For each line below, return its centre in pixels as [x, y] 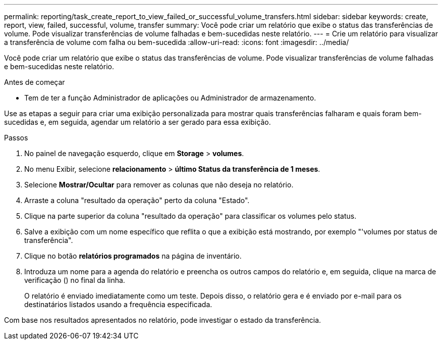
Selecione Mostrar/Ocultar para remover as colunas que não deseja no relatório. [159, 185]
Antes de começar [35, 82]
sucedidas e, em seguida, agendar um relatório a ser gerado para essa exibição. [137, 122]
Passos [16, 138]
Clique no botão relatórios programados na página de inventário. [133, 256]
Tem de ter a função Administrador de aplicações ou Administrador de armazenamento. [170, 98]
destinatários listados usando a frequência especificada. [118, 304]
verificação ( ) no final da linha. [75, 280]
